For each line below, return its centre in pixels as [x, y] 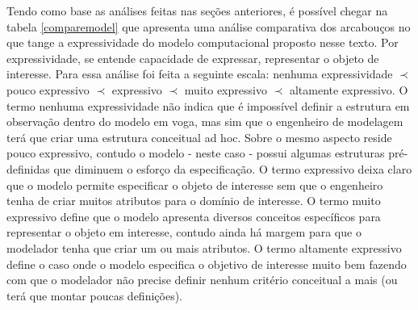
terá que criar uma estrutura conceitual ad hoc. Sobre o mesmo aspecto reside [199, 137]
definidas [28, 168]
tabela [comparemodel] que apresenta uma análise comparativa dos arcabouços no [209, 26]
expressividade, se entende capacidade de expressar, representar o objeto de [193, 58]
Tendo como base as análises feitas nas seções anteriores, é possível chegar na [197, 10]
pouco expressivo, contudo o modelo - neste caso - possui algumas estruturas [196, 153]
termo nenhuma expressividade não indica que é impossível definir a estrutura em [208, 105]
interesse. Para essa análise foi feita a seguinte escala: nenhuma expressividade [200, 74]
